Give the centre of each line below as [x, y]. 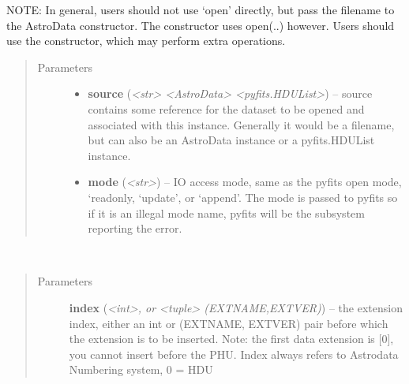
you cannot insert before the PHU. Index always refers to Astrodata [234, 354]
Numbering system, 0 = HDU [141, 369]
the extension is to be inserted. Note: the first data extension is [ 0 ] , [231, 339]
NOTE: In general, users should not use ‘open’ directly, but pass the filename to [201, 9]
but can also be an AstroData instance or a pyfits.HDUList [231, 140]
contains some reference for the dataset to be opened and [226, 108]
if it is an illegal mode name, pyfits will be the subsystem [226, 213]
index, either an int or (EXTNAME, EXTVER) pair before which [229, 323]
